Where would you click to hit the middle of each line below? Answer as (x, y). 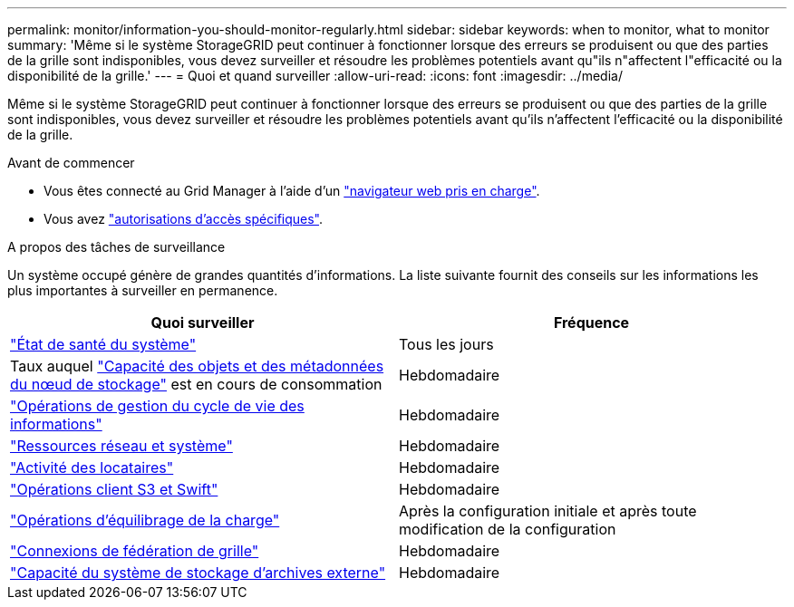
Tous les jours (446, 344)
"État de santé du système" (103, 344)
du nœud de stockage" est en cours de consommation (196, 384)
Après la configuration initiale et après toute (548, 511)
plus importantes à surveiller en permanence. (143, 290)
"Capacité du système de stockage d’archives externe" (198, 573)
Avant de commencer (71, 163)
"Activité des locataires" (92, 467)
